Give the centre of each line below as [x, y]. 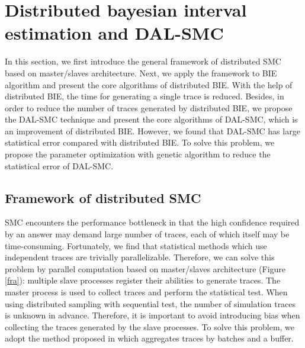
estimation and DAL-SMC [114, 33]
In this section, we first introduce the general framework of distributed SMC [143, 61]
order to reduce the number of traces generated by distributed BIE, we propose [149, 107]
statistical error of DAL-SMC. [59, 165]
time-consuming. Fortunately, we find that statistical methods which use [136, 245]
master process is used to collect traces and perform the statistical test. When [146, 292]
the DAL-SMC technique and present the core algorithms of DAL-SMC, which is [151, 119]
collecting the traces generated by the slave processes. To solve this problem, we [150, 326]
